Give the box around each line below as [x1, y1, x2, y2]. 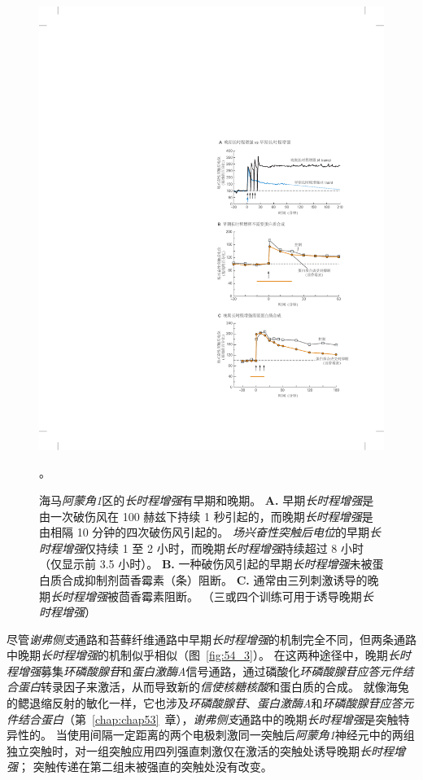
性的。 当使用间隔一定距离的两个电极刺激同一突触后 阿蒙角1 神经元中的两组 [17, 726, 415, 743]
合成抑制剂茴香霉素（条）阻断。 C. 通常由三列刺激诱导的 [61, 571, 368, 588]
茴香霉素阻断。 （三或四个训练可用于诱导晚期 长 [118, 587, 373, 604]
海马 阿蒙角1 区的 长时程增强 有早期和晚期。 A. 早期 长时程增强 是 [39, 491, 374, 508]
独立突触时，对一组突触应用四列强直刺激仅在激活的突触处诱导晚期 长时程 [7, 742, 394, 759]
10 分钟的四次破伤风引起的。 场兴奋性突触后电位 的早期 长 [76, 524, 381, 541]
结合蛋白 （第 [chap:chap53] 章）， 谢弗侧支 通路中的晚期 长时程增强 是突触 [17, 710, 399, 727]
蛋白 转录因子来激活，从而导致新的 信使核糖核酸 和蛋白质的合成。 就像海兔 [17, 678, 409, 695]
